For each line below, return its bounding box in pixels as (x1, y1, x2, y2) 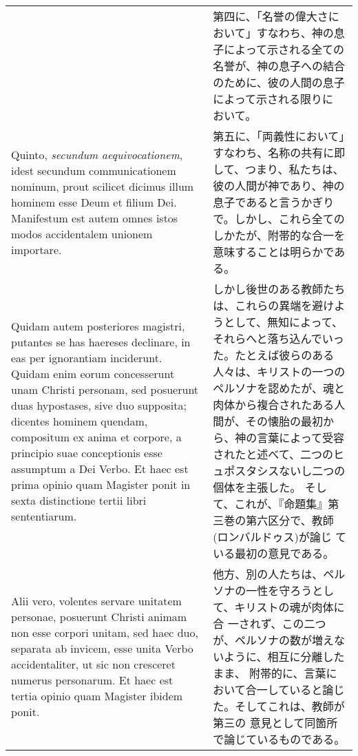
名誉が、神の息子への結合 (213, 58, 346, 74)
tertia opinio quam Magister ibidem (11, 688, 183, 704)
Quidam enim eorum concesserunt (11, 365, 175, 381)
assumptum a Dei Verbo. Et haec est (11, 460, 189, 476)
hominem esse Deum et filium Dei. (11, 193, 177, 210)
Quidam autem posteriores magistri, (11, 317, 185, 334)
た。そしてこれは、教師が (213, 698, 345, 714)
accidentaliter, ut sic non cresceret (11, 656, 176, 672)
